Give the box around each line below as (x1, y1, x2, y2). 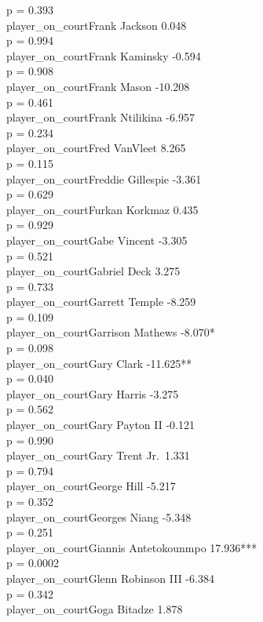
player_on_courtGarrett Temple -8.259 (6, 293, 196, 310)
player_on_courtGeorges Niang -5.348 (6, 508, 192, 525)
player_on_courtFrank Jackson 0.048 (6, 16, 187, 33)
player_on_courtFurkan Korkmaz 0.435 (6, 201, 199, 217)
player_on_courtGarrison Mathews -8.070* (6, 324, 215, 340)
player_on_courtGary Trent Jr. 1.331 (6, 447, 190, 464)
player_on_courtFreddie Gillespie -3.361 (6, 170, 202, 187)
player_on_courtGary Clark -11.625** (6, 355, 192, 371)
